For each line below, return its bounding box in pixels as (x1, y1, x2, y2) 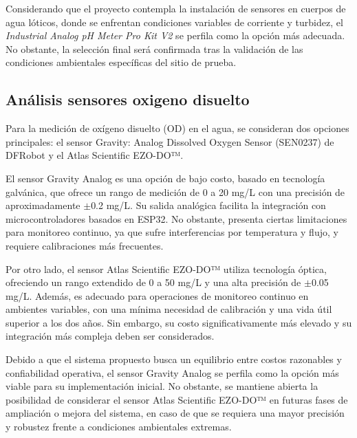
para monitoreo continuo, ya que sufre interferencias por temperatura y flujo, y (6, 225, 338, 239)
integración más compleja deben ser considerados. (6, 329, 215, 343)
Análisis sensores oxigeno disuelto (6, 89, 250, 110)
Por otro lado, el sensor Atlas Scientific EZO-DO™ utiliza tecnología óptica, (6, 261, 327, 276)
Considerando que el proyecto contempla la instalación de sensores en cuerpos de (6, 1, 346, 15)
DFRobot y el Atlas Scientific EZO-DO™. (6, 148, 184, 162)
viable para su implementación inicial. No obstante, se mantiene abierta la (6, 379, 318, 393)
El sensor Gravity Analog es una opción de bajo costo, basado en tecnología (6, 171, 325, 185)
